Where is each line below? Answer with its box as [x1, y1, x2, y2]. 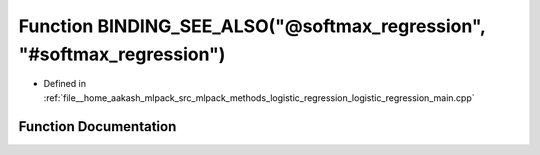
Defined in [43, 78, 87, 90]
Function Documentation [18, 118, 177, 135]
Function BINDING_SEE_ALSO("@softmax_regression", [18, 15, 486, 37]
